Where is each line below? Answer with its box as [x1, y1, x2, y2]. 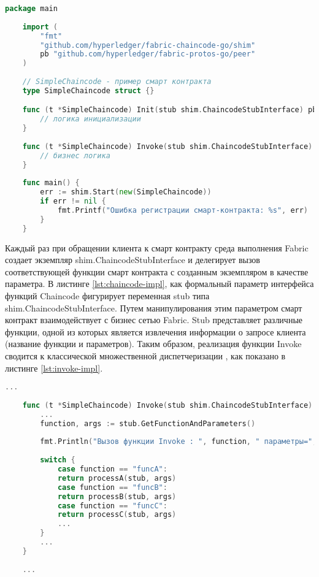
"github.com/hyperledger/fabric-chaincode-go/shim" [40, 40, 256, 50]
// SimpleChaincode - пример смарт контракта [22, 77, 212, 86]
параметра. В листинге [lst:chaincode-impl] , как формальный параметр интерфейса [5, 277, 314, 290]
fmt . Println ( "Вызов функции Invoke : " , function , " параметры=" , [40, 437, 317, 446]
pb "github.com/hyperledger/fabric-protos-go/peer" [40, 50, 256, 59]
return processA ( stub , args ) [57, 473, 177, 483]
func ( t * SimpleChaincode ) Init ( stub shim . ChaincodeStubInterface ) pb [22, 105, 317, 115]
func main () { [22, 178, 80, 188]
